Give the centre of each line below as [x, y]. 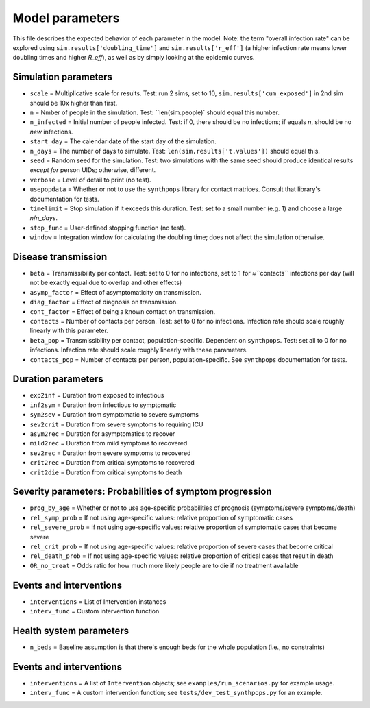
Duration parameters [58, 379]
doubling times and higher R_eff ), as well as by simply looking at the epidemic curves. [134, 58]
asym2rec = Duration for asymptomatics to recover [102, 434]
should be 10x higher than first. [74, 103]
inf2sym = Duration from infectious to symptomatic [103, 405]
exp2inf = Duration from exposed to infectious [97, 395]
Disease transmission [60, 257]
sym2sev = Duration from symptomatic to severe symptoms [114, 415]
